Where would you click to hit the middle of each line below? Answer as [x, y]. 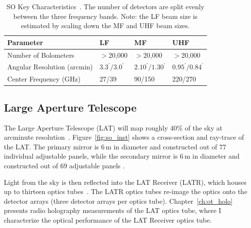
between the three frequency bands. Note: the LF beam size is [105, 16]
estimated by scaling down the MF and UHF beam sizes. [105, 25]
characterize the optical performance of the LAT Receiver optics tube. [108, 220]
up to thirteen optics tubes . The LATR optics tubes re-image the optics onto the [126, 191]
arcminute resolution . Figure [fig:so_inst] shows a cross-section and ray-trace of [124, 137]
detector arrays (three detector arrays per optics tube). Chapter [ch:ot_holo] [118, 201]
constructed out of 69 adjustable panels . [64, 165]
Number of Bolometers [41, 55]
